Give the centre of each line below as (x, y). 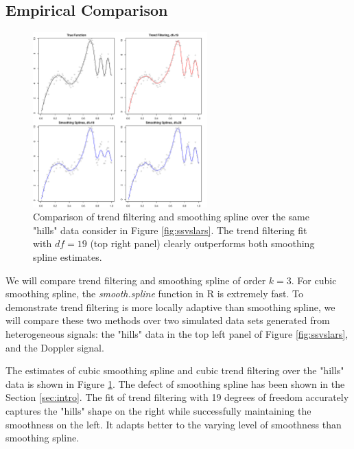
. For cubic (314, 280)
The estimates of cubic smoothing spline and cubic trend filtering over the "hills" (175, 370)
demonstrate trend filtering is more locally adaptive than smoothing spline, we (170, 307)
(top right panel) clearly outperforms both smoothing (202, 243)
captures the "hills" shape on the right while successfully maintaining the (158, 410)
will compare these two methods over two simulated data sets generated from (168, 320)
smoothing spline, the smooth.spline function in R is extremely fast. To (155, 293)
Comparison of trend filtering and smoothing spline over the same (171, 217)
